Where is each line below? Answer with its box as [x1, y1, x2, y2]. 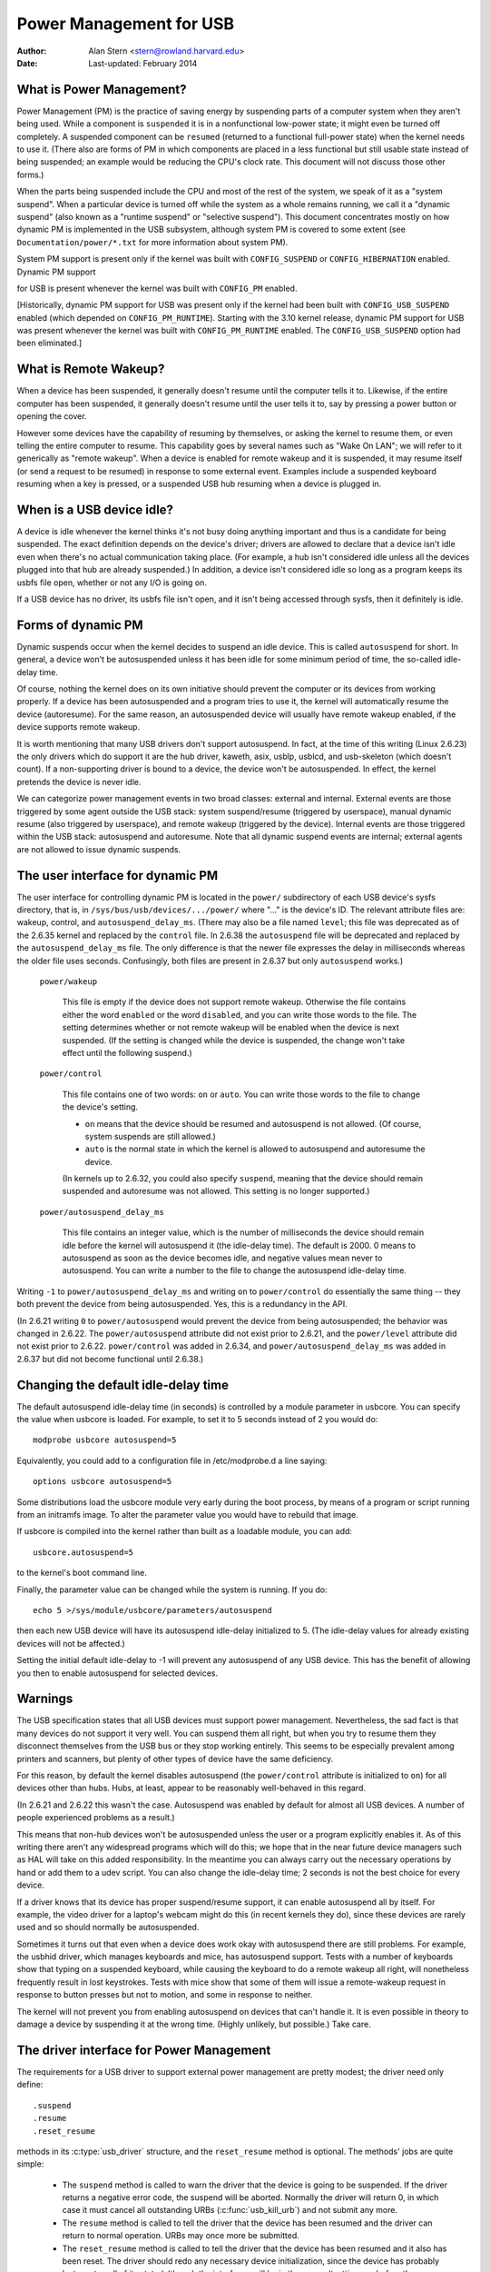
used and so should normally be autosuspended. [16, 1922, 200, 1933]
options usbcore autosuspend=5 [33, 1477, 172, 1487]
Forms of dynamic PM [16, 617, 144, 633]
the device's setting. [62, 1101, 139, 1112]
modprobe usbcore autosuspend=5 [33, 1435, 177, 1445]
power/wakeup [39, 977, 98, 986]
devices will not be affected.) [16, 1638, 126, 1649]
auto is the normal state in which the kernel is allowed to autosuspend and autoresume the [84, 1143, 426, 1154]
